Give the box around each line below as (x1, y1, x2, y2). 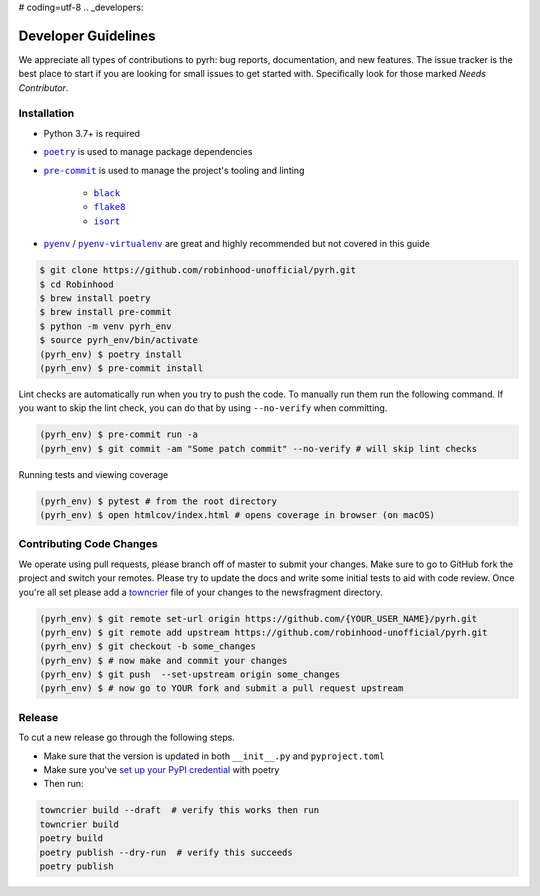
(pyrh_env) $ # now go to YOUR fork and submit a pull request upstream (39, 683, 404, 694)
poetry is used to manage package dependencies (43, 146, 253, 158)
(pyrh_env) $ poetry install (39, 348, 183, 360)
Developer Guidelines (18, 27, 156, 44)
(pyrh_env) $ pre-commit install (39, 362, 204, 374)
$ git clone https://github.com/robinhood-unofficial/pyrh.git (39, 265, 357, 276)
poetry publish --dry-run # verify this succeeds (39, 846, 294, 858)
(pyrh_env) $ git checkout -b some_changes (39, 641, 257, 652)
